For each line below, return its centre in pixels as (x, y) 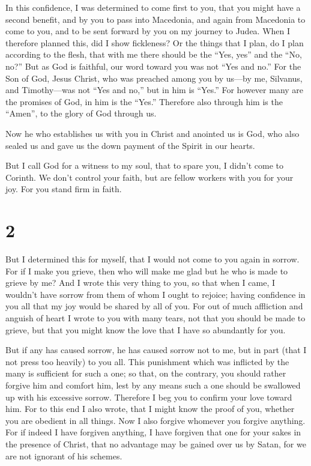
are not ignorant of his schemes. (64, 455)
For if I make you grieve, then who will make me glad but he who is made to (147, 271)
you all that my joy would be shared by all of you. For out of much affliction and (154, 306)
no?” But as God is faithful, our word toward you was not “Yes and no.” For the (153, 66)
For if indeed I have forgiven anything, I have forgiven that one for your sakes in (153, 432)
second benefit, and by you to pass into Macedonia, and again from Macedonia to (155, 19)
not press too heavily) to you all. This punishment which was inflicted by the (147, 361)
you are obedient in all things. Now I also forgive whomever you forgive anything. (155, 420)
